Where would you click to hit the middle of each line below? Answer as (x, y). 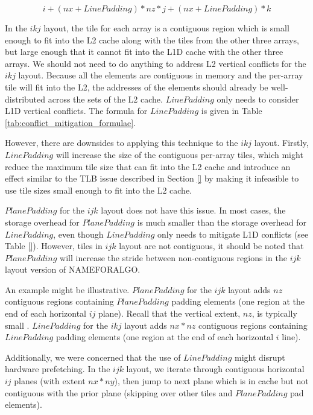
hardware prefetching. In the (58, 369)
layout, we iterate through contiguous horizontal (215, 369)
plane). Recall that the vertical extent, (169, 313)
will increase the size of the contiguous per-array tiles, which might (179, 154)
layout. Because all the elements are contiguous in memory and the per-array (161, 75)
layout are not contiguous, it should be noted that (211, 246)
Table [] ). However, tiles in (54, 246)
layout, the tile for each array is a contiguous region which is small (166, 28)
